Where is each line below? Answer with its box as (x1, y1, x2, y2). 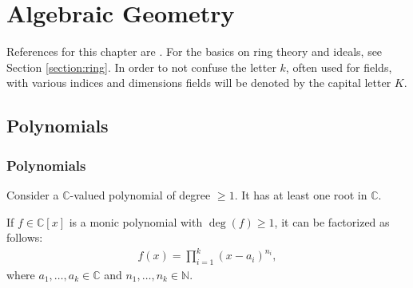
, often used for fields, (285, 58, 392, 75)
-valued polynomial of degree (69, 186, 211, 203)
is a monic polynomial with (69, 213, 203, 230)
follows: (6, 229, 43, 246)
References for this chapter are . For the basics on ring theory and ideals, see (6, 43, 383, 60)
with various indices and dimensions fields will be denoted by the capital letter (6, 74, 391, 91)
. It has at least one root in (234, 186, 367, 203)
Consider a (6, 186, 59, 203)
